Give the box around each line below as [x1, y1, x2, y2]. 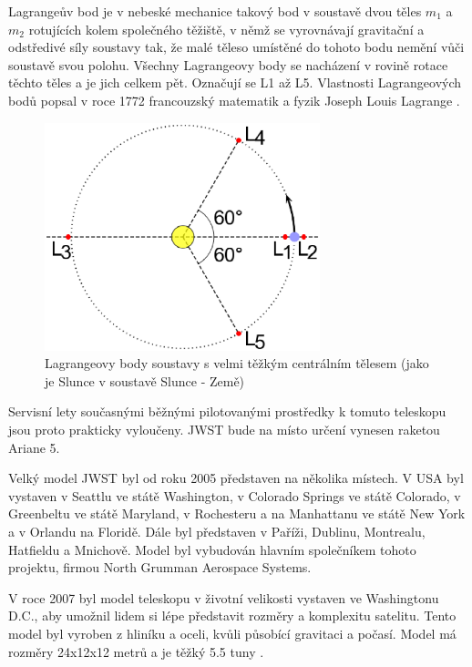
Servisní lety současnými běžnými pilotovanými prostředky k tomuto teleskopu [8, 402, 446, 421]
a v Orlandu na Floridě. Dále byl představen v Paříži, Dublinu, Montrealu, [8, 522, 426, 540]
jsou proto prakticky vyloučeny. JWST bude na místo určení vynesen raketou [8, 420, 440, 439]
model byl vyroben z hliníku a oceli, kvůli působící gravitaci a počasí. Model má [8, 623, 457, 642]
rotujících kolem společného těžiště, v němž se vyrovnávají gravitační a [28, 19, 425, 38]
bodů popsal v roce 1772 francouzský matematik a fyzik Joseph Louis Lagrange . [8, 90, 460, 109]
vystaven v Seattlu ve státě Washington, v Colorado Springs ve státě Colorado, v [8, 486, 461, 505]
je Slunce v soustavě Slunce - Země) [45, 371, 245, 390]
